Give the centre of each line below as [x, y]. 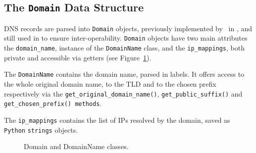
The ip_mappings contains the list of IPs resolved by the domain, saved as [117, 120]
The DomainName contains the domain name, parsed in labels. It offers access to [124, 74]
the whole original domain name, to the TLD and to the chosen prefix [110, 84]
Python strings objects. [41, 129]
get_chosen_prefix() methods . [53, 103]
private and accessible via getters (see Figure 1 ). [78, 57]
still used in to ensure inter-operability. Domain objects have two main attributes [126, 38]
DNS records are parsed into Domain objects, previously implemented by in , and [128, 28]
